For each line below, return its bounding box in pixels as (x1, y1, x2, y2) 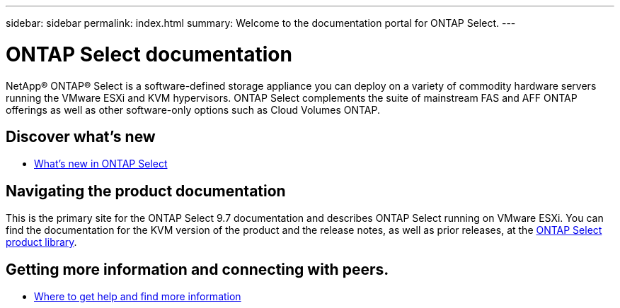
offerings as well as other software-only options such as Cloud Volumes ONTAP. (6, 103, 381, 116)
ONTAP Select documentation (6, 42, 292, 66)
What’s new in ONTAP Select (34, 158, 168, 170)
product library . (6, 236, 77, 249)
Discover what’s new (6, 127, 156, 146)
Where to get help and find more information (34, 290, 241, 303)
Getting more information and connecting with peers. (6, 260, 389, 278)
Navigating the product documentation (6, 182, 286, 200)
